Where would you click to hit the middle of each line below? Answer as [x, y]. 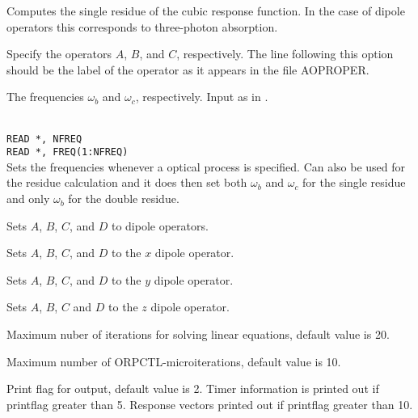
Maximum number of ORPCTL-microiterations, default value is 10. [174, 361]
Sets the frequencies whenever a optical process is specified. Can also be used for [206, 166]
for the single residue [354, 182]
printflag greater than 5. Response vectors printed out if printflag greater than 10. [210, 404]
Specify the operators [59, 54]
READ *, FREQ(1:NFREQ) [68, 152]
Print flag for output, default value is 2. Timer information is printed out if [193, 388]
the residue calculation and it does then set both [127, 182]
